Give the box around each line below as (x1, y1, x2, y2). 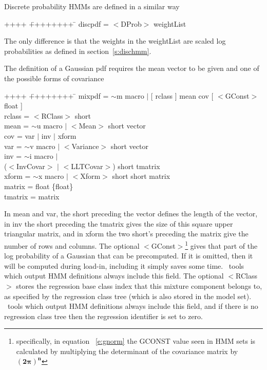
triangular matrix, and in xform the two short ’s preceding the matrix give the (4, 228, 249, 239)
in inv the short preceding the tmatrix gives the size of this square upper (4, 218, 233, 229)
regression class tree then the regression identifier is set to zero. (4, 310, 203, 321)
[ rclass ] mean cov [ (150, 90, 214, 101)
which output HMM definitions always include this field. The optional (4, 270, 224, 281)
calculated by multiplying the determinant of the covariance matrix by (16, 345, 238, 356)
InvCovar (16, 160, 45, 171)
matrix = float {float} (4, 180, 73, 191)
